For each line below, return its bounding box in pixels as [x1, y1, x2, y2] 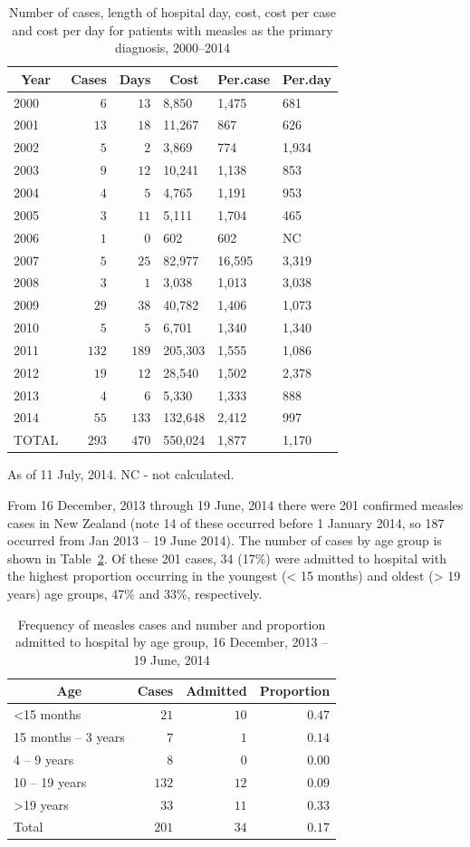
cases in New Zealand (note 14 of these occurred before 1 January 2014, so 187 [7, 513, 445, 532]
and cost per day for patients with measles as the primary [12, 20, 333, 39]
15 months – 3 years [14, 727, 125, 746]
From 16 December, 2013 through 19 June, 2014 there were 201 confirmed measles [7, 495, 464, 514]
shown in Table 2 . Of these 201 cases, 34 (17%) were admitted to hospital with [7, 548, 446, 567]
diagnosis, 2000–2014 [114, 38, 230, 57]
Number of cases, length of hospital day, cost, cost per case [8, 3, 336, 21]
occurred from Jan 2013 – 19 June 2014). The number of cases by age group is [7, 531, 442, 550]
